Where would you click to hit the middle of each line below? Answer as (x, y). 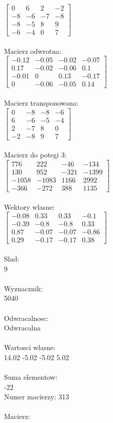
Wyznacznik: (23, 288)
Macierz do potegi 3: (35, 155)
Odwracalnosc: (26, 318)
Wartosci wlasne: (30, 347)
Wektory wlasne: (29, 206)
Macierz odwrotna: (33, 51)
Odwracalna (22, 328)
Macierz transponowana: (41, 103)
